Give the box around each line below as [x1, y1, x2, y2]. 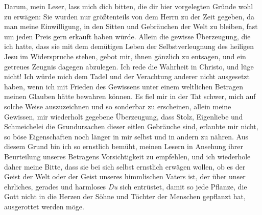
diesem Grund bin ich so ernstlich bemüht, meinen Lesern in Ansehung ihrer [4, 141, 243, 152]
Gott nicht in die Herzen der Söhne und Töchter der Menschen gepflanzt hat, [4, 191, 246, 202]
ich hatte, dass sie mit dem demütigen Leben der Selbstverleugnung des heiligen [4, 41, 254, 52]
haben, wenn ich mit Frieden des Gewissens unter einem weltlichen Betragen [4, 81, 243, 91]
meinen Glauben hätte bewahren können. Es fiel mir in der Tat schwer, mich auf [4, 91, 256, 102]
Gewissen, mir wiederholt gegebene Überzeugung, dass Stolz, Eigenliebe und [4, 111, 243, 122]
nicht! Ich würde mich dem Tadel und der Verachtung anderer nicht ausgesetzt [4, 71, 250, 82]
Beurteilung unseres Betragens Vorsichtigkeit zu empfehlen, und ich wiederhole [4, 151, 251, 161]
